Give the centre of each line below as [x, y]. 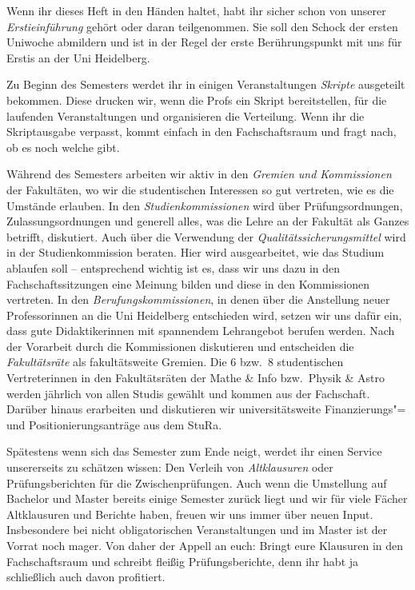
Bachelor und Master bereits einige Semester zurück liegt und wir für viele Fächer [207, 498]
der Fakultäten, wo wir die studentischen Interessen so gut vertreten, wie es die [200, 189]
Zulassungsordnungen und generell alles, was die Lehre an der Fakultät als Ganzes [208, 221]
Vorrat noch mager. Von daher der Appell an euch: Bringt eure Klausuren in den [205, 545]
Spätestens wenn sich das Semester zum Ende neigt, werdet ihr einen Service [194, 451]
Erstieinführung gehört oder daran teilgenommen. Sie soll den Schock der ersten [202, 26]
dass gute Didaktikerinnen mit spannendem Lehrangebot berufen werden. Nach [201, 331]
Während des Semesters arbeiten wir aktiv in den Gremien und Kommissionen [199, 174]
